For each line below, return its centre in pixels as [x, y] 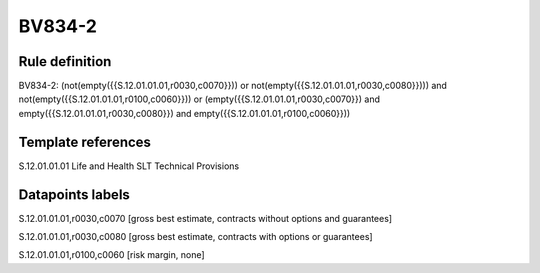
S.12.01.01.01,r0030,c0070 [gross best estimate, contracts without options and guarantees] [205, 218]
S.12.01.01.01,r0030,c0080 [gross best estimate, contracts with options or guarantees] [196, 237]
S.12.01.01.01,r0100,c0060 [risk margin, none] [111, 255]
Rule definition [65, 61]
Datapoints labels [74, 194]
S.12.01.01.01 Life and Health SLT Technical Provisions [129, 166]
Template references [85, 141]
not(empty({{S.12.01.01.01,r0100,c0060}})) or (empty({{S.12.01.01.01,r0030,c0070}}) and [199, 99]
